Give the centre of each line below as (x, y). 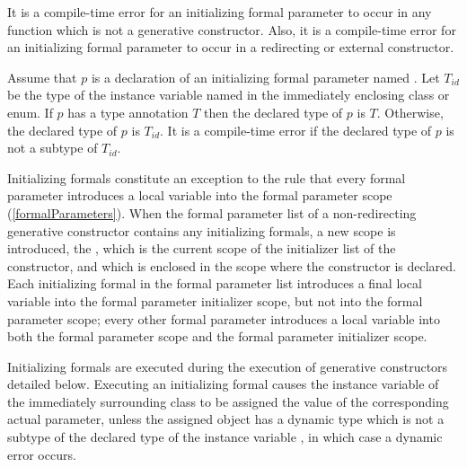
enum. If (30, 112)
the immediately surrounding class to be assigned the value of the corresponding (228, 401)
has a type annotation (128, 112)
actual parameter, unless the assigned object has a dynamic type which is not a (226, 419)
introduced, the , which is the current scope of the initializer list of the (202, 248)
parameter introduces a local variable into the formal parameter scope (200, 195)
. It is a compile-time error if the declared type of (296, 130)
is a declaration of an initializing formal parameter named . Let (265, 77)
